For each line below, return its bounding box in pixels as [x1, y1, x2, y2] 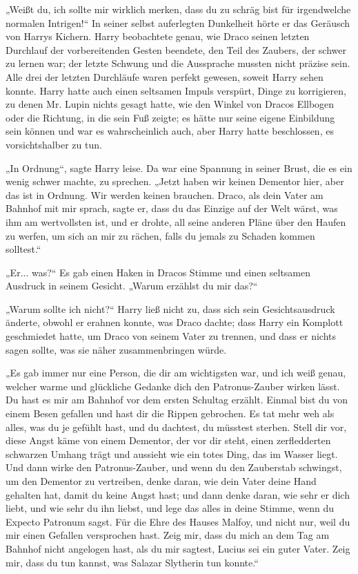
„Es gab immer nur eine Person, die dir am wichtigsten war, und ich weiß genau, [6, 365, 346, 380]
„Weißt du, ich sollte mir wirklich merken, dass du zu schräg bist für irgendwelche [6, 2, 351, 16]
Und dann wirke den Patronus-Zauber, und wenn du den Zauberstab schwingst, [6, 460, 342, 475]
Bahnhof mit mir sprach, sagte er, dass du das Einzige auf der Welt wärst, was [6, 201, 338, 216]
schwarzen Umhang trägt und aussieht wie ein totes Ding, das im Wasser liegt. [6, 446, 338, 461]
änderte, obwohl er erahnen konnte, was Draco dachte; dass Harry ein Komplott [6, 315, 344, 329]
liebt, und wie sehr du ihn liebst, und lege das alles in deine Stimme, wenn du [6, 501, 334, 515]
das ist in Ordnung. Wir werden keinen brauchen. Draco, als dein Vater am [6, 187, 324, 202]
